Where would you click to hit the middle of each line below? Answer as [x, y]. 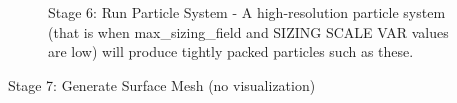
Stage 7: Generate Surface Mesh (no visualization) [162, 84]
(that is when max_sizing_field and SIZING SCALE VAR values [248, 31]
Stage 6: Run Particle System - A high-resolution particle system [247, 12]
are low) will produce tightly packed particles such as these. [231, 51]
